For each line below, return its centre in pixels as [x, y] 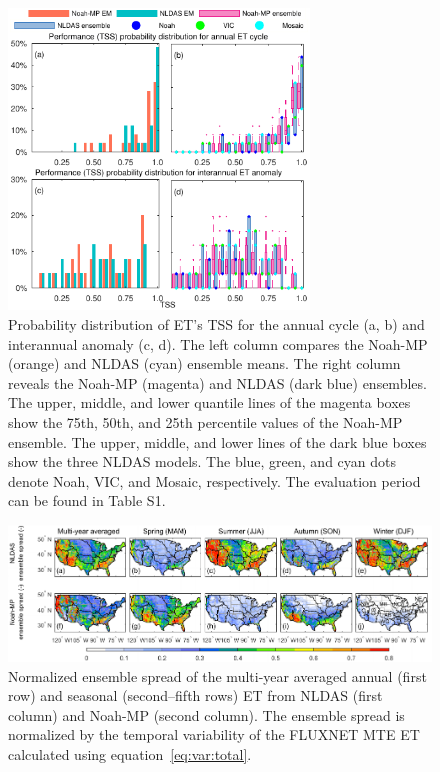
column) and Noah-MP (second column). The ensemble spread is [206, 714]
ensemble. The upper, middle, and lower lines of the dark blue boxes [217, 441]
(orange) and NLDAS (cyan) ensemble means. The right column [204, 363]
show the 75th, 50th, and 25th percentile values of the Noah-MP [205, 421]
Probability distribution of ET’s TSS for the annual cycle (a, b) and [216, 323]
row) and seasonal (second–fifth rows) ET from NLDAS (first [195, 695]
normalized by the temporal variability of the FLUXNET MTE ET [214, 734]
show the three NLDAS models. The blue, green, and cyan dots [202, 461]
